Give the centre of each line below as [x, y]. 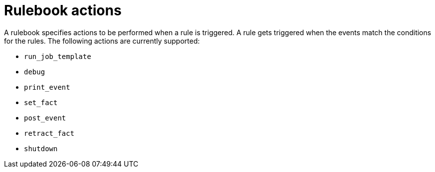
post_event [45, 118]
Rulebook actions [63, 10]
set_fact [41, 102]
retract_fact [49, 133]
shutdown [41, 148]
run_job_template [58, 56]
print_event [47, 87]
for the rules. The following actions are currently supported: [102, 41]
